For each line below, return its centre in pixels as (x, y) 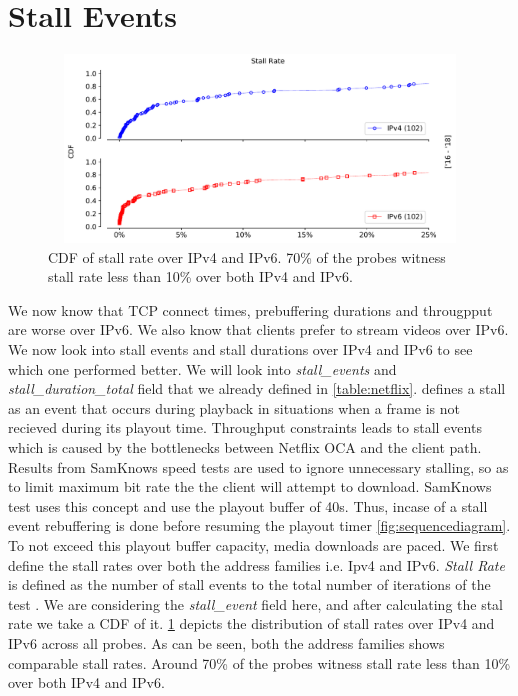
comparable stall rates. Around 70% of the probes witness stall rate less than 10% (259, 662)
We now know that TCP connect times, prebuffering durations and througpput (250, 309)
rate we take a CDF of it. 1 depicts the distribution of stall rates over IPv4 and (251, 623)
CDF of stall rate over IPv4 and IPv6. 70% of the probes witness (247, 256)
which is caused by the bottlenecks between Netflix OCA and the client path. (245, 447)
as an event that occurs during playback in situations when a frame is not (234, 407)
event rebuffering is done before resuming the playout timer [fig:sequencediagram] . (259, 525)
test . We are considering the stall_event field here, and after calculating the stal (256, 603)
